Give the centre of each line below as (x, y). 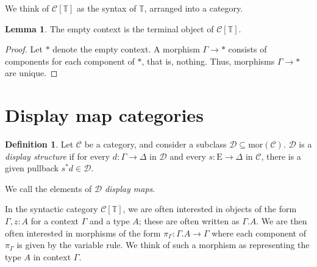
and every (188, 156)
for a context (55, 221)
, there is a (281, 156)
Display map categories (104, 115)
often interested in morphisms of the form (83, 233)
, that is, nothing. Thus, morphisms (208, 61)
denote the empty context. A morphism (126, 49)
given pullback (32, 168)
